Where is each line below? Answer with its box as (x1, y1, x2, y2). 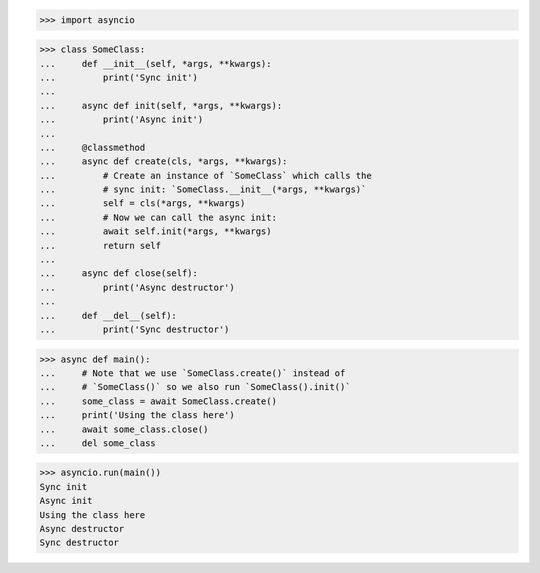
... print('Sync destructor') (39, 323, 230, 335)
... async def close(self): (39, 268, 199, 279)
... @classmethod (39, 141, 146, 153)
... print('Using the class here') (39, 410, 235, 421)
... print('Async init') (39, 114, 204, 125)
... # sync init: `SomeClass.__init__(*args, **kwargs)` (39, 184, 367, 195)
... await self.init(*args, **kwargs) (39, 226, 272, 237)
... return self (39, 240, 162, 251)
